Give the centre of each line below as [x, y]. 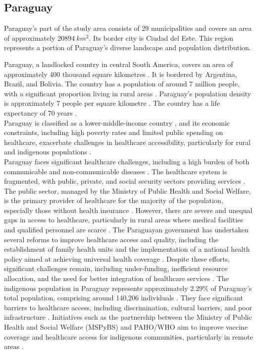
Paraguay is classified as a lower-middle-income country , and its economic [117, 122]
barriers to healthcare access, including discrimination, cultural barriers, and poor [128, 307]
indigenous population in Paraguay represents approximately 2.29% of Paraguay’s [128, 288]
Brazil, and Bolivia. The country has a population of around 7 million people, [122, 84]
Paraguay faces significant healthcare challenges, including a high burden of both [127, 161]
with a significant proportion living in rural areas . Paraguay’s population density [128, 93]
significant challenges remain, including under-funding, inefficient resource [116, 268]
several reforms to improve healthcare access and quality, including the [111, 239]
